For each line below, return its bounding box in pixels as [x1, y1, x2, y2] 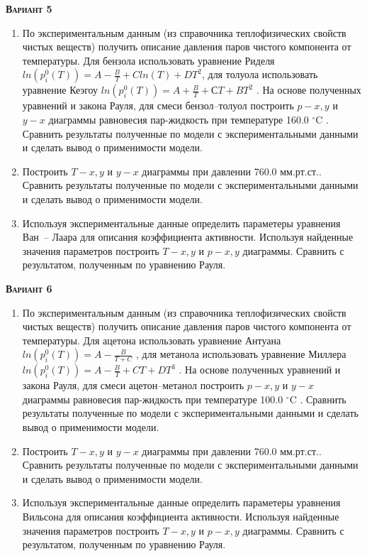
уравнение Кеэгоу [22, 82, 98, 97]
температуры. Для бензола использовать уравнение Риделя [22, 53, 275, 67]
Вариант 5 [6, 1, 52, 16]
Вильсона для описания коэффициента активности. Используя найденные [22, 509, 339, 524]
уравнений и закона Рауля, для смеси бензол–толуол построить [22, 98, 294, 113]
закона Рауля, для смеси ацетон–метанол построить [22, 378, 244, 393]
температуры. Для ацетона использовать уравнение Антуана [22, 332, 281, 347]
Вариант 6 [6, 280, 52, 295]
